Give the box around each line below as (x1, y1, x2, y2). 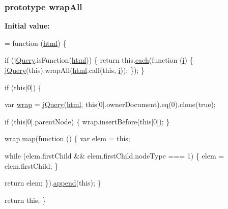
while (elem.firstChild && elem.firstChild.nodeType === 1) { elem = (5, 150, 224, 161)
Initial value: (5, 20, 50, 31)
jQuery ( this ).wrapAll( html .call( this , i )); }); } (5, 65, 145, 75)
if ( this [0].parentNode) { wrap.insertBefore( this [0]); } (5, 116, 170, 126)
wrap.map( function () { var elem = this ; (5, 133, 130, 144)
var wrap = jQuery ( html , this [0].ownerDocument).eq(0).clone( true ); (5, 99, 216, 110)
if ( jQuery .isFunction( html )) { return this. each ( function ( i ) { (5, 55, 193, 65)
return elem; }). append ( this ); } (5, 177, 101, 188)
